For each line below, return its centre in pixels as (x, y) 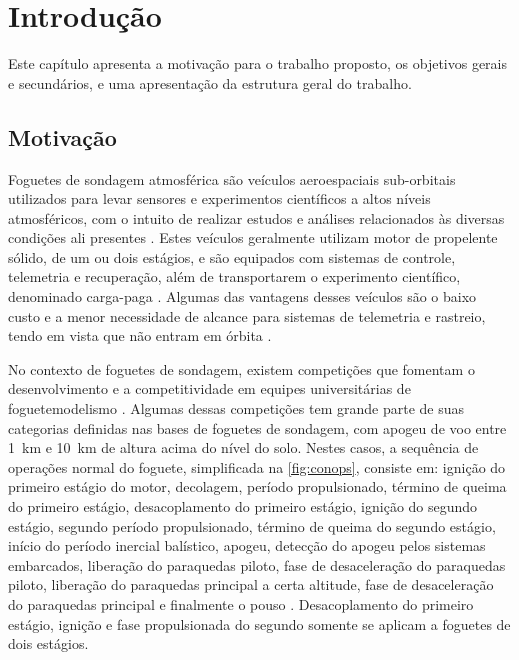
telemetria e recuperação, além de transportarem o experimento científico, (234, 276)
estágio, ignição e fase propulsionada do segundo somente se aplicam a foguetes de (259, 623)
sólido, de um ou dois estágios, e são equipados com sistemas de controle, (232, 256)
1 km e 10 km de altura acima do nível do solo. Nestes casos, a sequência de (243, 447)
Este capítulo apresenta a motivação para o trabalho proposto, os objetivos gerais (258, 63)
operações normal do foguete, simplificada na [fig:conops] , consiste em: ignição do (257, 466)
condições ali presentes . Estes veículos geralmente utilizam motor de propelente (253, 237)
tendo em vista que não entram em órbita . (140, 335)
